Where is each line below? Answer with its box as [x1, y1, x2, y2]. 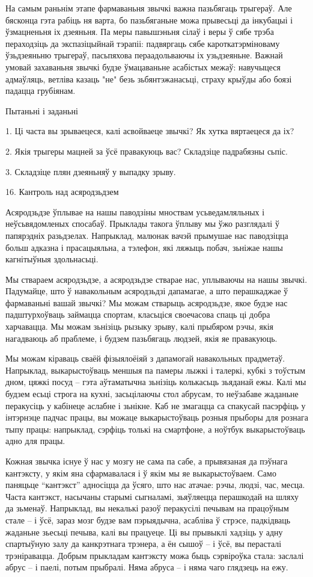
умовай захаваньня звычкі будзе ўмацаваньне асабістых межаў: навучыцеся [5, 60, 281, 73]
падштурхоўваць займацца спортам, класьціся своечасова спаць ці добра [5, 308, 270, 321]
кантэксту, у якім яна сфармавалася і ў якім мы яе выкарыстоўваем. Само [5, 466, 276, 479]
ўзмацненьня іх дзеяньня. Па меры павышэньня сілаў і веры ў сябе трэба [5, 25, 274, 38]
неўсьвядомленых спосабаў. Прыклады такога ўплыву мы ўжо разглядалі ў [5, 217, 279, 230]
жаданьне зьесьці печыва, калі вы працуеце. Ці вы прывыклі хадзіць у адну [5, 525, 283, 538]
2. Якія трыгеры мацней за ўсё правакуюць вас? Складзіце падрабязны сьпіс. [5, 144, 288, 157]
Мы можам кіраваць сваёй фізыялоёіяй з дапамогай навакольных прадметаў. [5, 352, 285, 365]
